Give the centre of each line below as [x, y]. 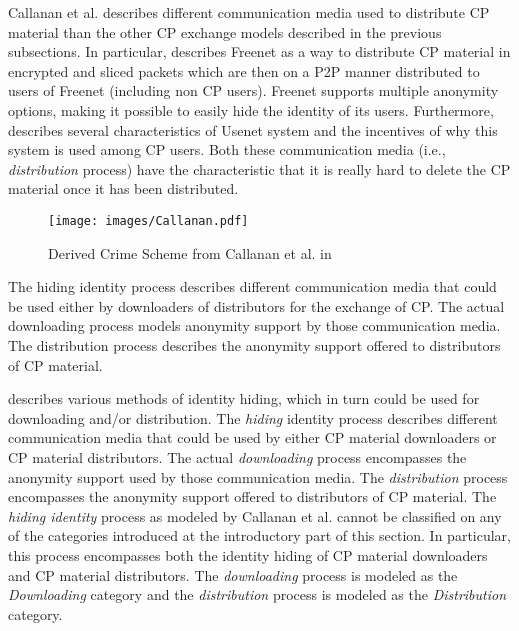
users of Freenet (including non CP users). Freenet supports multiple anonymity [253, 90]
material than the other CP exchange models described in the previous [225, 31]
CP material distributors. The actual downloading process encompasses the [237, 456]
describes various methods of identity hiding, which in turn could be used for [244, 398]
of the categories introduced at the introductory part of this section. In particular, [259, 535]
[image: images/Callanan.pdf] [148, 220]
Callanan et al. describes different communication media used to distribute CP [249, 12]
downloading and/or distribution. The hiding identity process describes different [253, 417]
